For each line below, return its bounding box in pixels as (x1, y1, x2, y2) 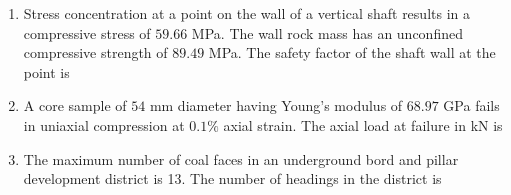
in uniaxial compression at (23, 114, 185, 135)
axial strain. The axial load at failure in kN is (223, 114, 503, 135)
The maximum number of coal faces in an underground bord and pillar (23, 148, 459, 169)
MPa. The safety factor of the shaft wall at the (208, 42, 496, 63)
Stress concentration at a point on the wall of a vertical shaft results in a (23, 3, 470, 23)
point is (23, 61, 70, 82)
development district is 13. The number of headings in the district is (23, 168, 442, 189)
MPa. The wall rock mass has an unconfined (191, 22, 463, 43)
